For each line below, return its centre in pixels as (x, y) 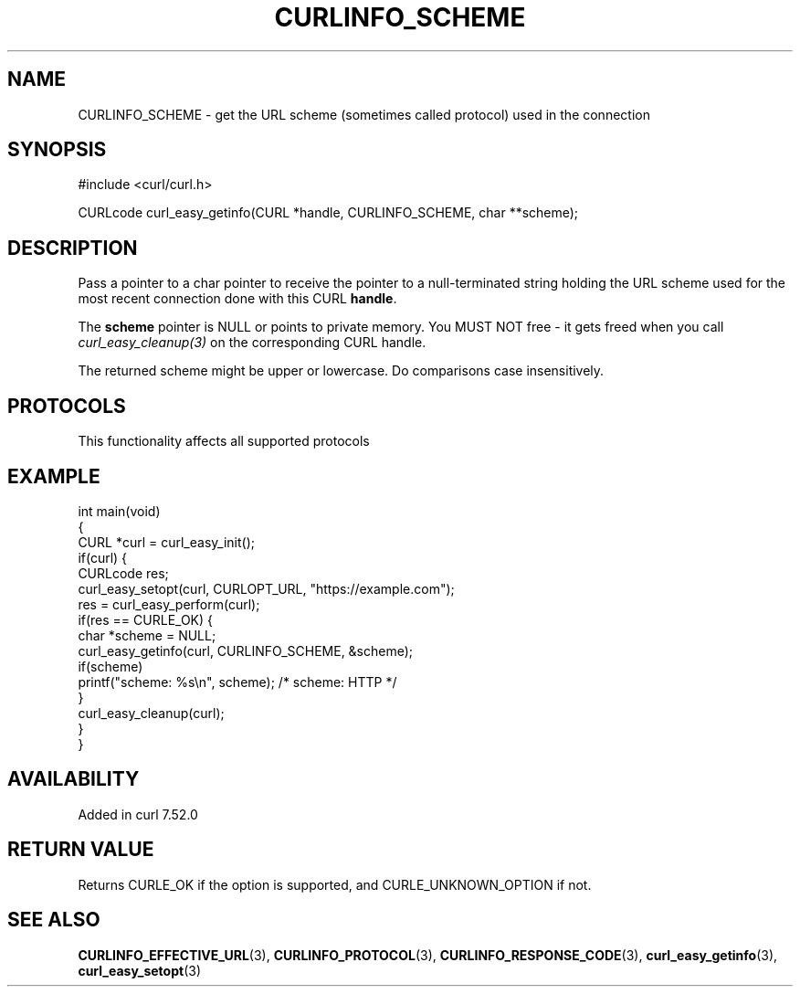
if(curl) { (103, 557)
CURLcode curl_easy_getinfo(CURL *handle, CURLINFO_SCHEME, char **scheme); (328, 213)
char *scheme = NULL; (147, 635)
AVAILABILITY (74, 779)
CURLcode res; (123, 573)
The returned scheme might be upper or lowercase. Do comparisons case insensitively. (341, 371)
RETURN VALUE (81, 850)
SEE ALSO (54, 920)
